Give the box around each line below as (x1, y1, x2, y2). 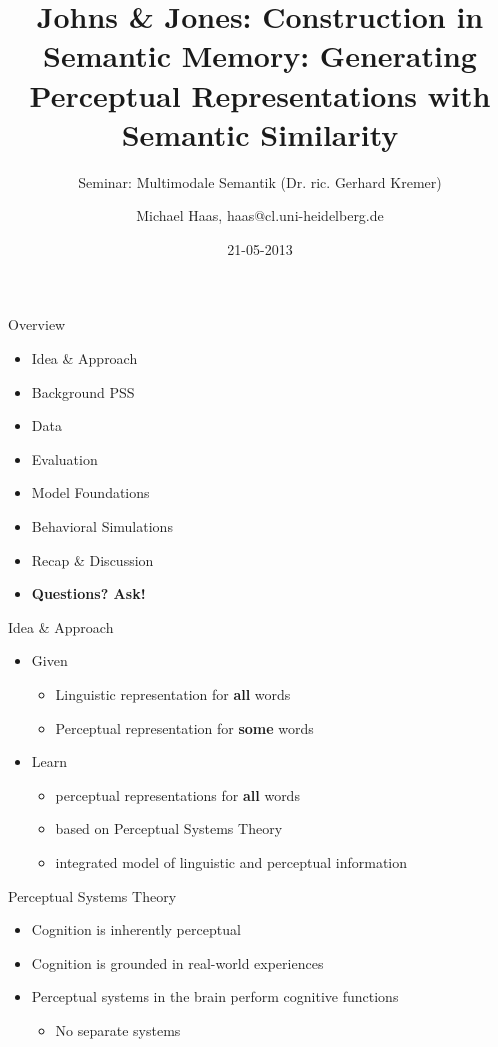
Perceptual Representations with (29, 74, 491, 115)
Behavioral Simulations (31, 516, 173, 537)
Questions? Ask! (31, 583, 146, 604)
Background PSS (31, 381, 135, 402)
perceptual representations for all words (55, 784, 300, 805)
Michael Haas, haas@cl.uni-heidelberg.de (136, 205, 384, 226)
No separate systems (55, 1019, 181, 1040)
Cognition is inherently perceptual (31, 919, 241, 940)
